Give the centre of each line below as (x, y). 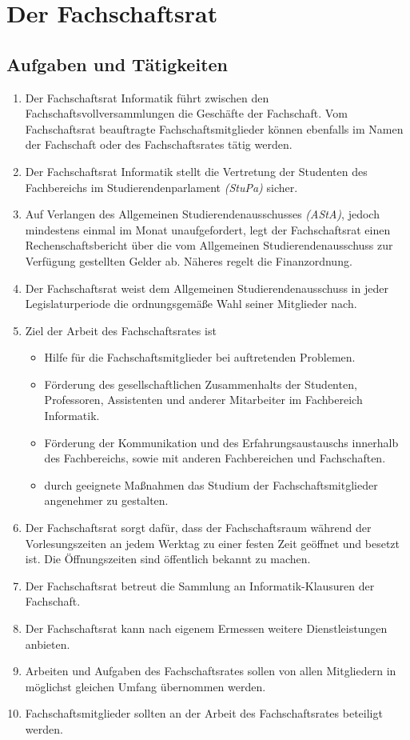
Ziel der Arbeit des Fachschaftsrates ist (121, 330)
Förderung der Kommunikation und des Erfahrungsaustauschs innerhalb (221, 442)
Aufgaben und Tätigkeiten (117, 64)
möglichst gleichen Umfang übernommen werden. (145, 686)
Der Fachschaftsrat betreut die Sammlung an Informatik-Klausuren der (200, 585)
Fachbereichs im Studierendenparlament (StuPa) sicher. (161, 187)
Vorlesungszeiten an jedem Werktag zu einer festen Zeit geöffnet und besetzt (213, 543)
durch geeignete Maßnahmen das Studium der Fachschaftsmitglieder (211, 484)
